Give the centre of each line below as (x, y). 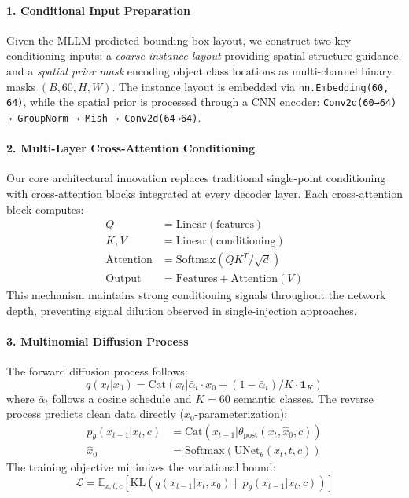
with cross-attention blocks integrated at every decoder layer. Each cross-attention (204, 193)
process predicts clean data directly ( (95, 414)
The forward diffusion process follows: (97, 371)
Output (123, 279)
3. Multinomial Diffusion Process (98, 341)
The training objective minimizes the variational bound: (141, 467)
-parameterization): (241, 414)
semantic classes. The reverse (304, 398)
